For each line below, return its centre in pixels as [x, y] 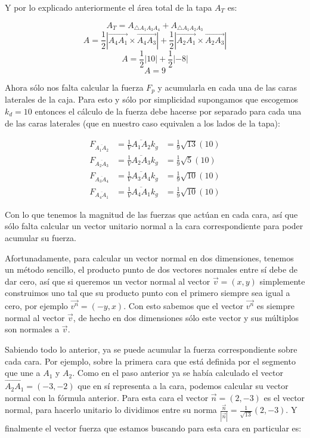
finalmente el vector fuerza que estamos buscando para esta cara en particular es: [153, 428]
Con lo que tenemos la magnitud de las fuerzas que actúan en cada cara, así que [151, 214]
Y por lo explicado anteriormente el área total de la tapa [108, 7]
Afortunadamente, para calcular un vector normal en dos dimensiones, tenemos [149, 257]
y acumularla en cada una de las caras [227, 87]
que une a [23, 373]
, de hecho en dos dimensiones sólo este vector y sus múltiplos [186, 317]
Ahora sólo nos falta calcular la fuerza [74, 87]
